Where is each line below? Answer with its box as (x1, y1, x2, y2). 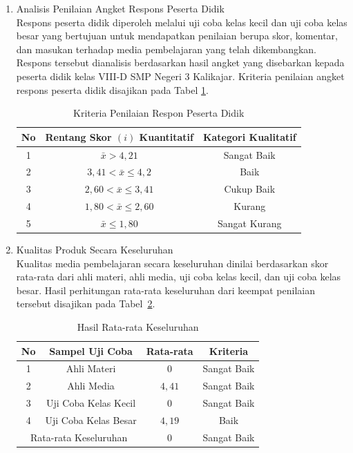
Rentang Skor (45, 129, 112, 144)
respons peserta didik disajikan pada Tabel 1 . (16, 82, 209, 97)
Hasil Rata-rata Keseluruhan (77, 320, 199, 334)
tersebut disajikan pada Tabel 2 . (16, 296, 155, 311)
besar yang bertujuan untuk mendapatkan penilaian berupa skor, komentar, (16, 28, 338, 43)
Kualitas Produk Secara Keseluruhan (16, 242, 173, 257)
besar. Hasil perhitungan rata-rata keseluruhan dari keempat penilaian (16, 282, 315, 297)
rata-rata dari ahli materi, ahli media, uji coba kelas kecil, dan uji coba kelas (16, 269, 341, 284)
